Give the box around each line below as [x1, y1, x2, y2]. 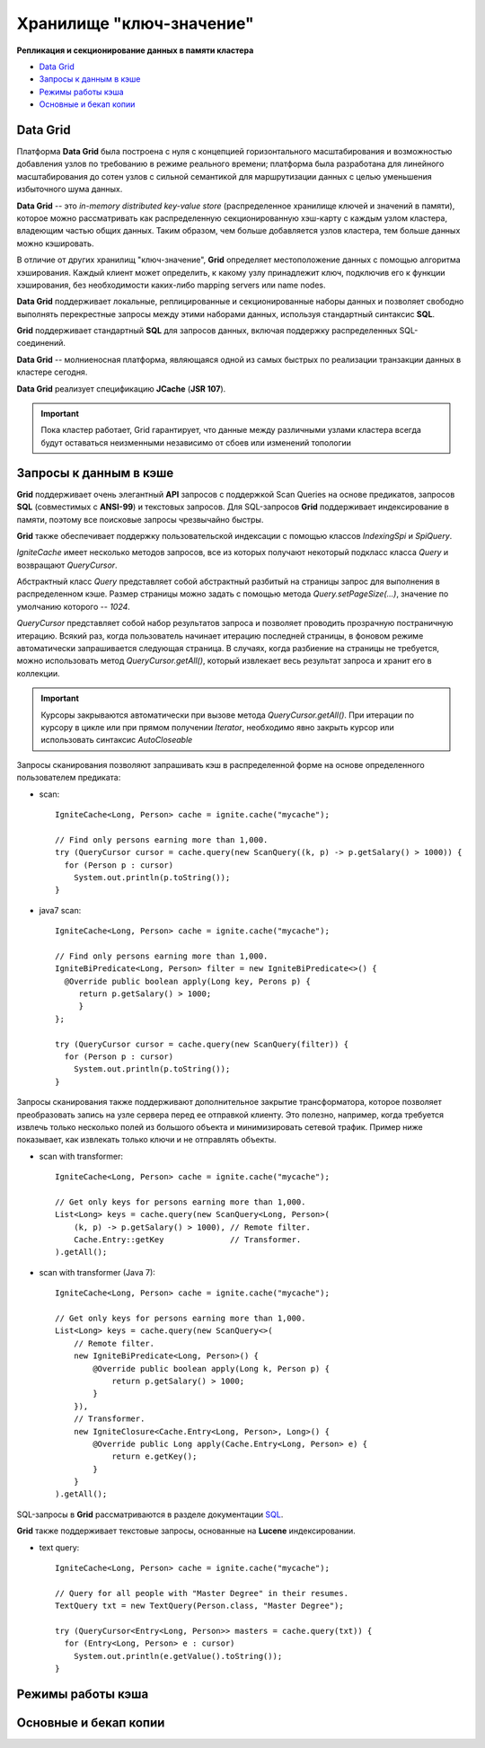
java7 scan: [39, 905, 82, 915]
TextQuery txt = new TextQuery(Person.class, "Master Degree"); [55, 1601, 345, 1611]
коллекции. [16, 667, 60, 678]
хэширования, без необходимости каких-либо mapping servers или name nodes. [16, 279, 327, 290]
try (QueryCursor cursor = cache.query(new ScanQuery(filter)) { [55, 1038, 349, 1049]
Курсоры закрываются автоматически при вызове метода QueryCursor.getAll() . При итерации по [40, 710, 415, 720]
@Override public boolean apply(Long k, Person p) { [93, 1364, 330, 1373]
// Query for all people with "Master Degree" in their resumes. [55, 1588, 349, 1598]
